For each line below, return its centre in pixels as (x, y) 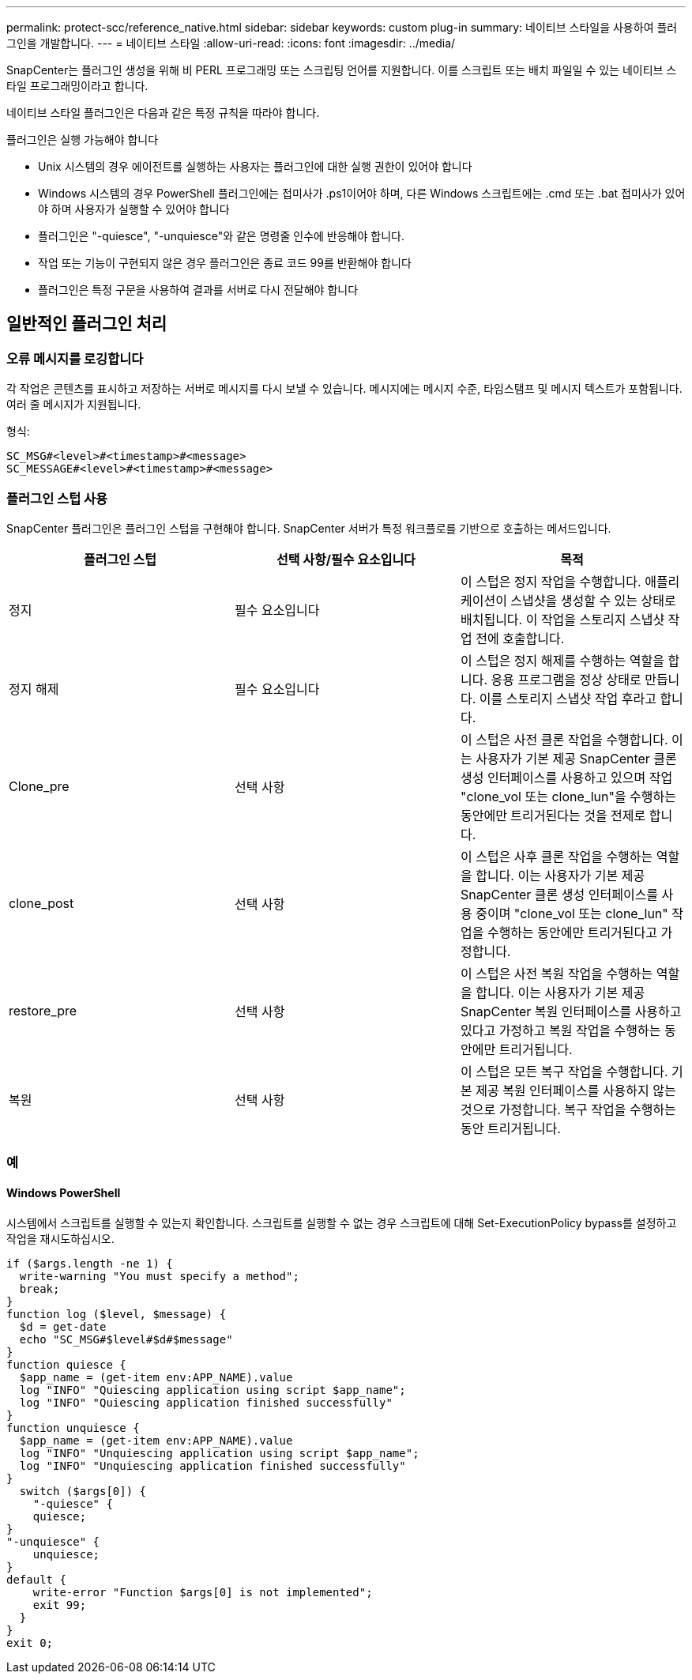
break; (39, 1288)
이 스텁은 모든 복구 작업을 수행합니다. (564, 1071)
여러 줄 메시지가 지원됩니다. (74, 405)
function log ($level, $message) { (117, 1314)
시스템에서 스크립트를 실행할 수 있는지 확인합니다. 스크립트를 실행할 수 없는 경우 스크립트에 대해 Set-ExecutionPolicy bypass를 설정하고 (342, 1222)
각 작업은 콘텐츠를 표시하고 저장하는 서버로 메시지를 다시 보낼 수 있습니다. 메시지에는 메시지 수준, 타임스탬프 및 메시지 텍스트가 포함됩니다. (344, 389)
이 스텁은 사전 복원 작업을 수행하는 (557, 973)
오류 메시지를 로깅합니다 (75, 358)
